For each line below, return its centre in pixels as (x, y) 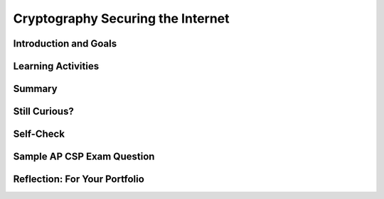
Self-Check (39, 134)
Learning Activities (56, 66)
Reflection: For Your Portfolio (79, 180)
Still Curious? (43, 112)
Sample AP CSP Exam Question (84, 157)
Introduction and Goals (65, 44)
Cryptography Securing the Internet (122, 18)
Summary (35, 89)
